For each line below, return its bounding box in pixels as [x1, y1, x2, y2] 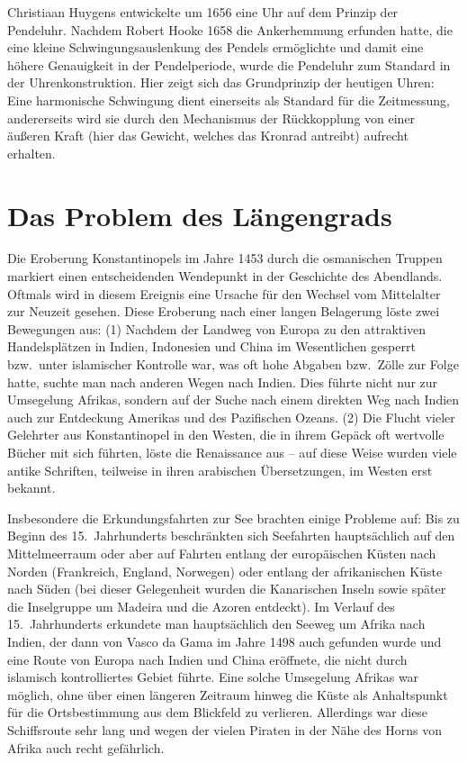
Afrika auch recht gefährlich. [7, 738, 165, 757]
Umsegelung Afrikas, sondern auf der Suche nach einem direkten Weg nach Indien [7, 390, 460, 409]
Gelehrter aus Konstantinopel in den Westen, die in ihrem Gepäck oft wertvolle [7, 425, 445, 444]
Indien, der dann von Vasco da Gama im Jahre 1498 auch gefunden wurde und [7, 631, 442, 650]
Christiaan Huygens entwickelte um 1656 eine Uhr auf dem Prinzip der [7, 3, 399, 21]
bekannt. [7, 478, 56, 497]
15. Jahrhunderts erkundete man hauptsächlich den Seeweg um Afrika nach [7, 614, 426, 633]
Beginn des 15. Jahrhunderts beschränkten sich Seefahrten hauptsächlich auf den [7, 526, 455, 545]
